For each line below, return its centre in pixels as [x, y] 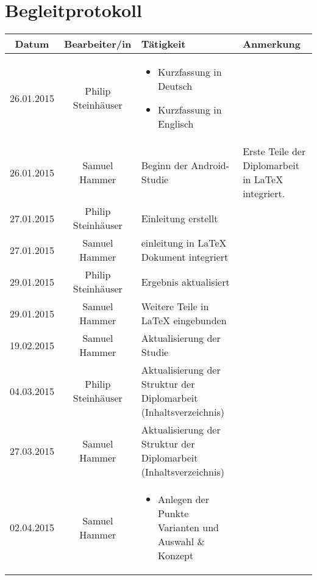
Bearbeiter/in [98, 44]
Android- [210, 165]
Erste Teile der [274, 151]
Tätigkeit [163, 44]
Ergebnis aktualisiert [185, 281]
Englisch [176, 124]
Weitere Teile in [175, 306]
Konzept [176, 556]
